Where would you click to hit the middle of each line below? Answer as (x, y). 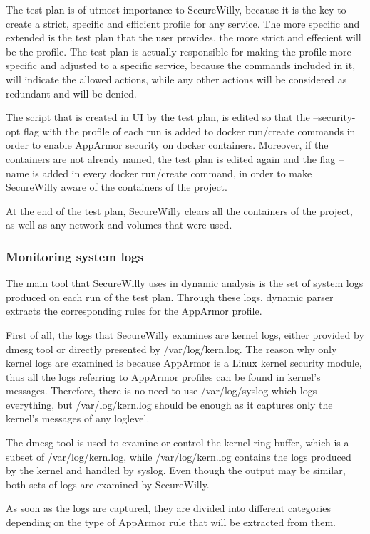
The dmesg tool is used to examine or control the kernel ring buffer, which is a (178, 443)
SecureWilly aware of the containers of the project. (117, 187)
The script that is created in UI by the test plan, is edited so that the (158, 117)
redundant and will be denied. (71, 93)
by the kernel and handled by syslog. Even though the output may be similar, (176, 470)
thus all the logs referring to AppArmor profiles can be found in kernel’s (163, 376)
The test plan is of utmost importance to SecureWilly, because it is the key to (176, 9)
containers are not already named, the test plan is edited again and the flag (171, 158)
